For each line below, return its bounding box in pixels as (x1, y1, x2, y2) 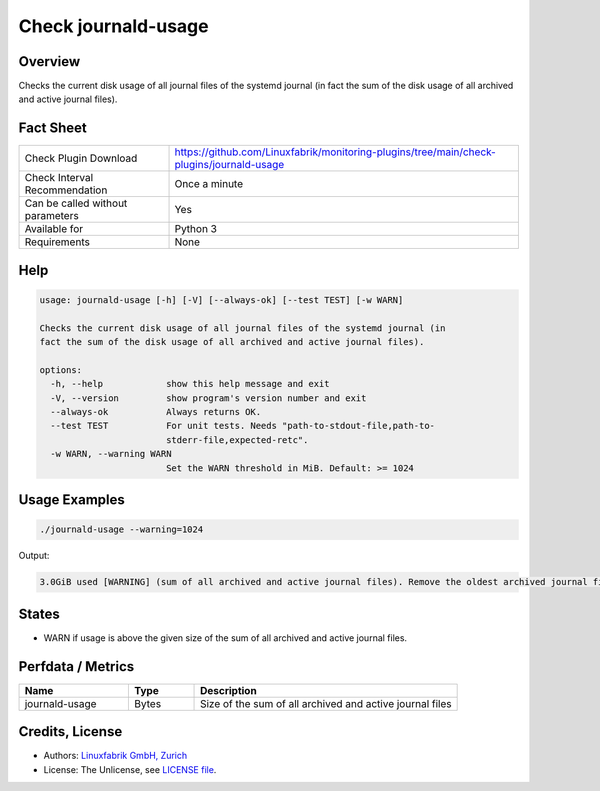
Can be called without (24, 196, 128, 210)
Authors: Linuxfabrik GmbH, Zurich (43, 750, 188, 762)
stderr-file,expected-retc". (165, 434, 309, 445)
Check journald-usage (18, 15, 209, 37)
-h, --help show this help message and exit (50, 378, 330, 390)
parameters (24, 209, 79, 223)
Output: (18, 550, 50, 562)
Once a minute (174, 177, 244, 191)
